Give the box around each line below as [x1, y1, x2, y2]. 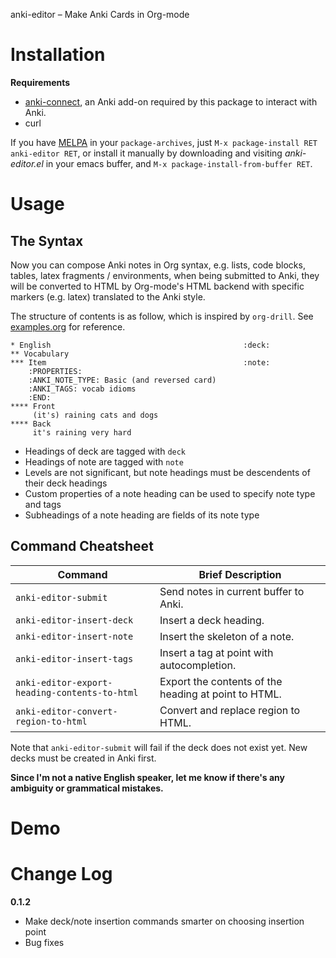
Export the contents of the [159, 674, 283, 688]
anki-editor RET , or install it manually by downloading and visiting [10, 147, 283, 159]
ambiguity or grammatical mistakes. [10, 782, 164, 794]
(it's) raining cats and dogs [32, 410, 159, 420]
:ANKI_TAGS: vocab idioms [28, 384, 137, 394]
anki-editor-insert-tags [15, 653, 134, 664]
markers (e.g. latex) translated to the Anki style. [10, 290, 206, 303]
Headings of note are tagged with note [24, 455, 184, 468]
